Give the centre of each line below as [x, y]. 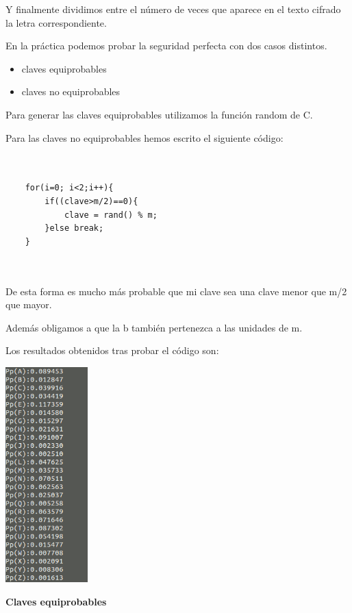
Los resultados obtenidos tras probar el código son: [112, 350]
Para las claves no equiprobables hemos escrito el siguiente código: [144, 137]
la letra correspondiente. [56, 22]
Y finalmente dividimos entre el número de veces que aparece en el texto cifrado [173, 9]
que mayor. [29, 304]
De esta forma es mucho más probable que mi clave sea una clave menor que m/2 [176, 291]
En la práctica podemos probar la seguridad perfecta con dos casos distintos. [166, 46]
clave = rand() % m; [111, 215]
